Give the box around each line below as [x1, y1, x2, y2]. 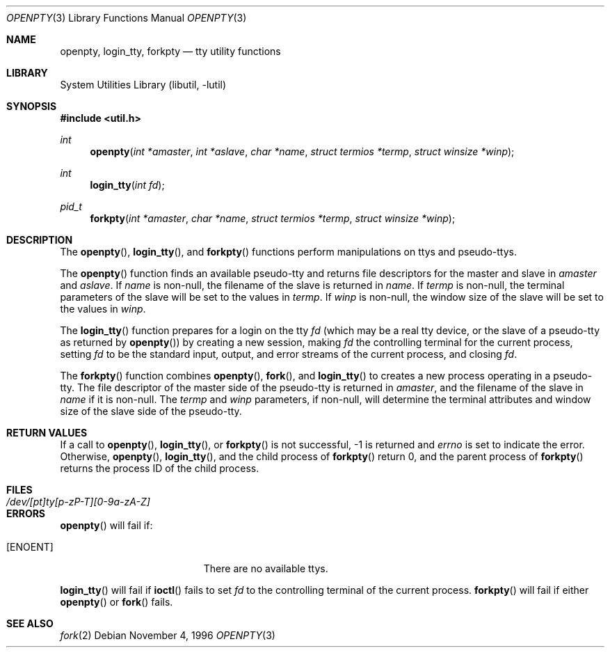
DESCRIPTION [6, 234, 73, 246]
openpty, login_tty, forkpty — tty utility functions [60, 45, 281, 57]
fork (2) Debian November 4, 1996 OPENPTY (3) [60, 629, 275, 641]
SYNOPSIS [6, 100, 57, 112]
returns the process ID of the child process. [60, 462, 259, 474]
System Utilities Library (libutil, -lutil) [60, 79, 227, 91]
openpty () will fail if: [60, 519, 153, 531]
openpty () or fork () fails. [60, 596, 173, 608]
